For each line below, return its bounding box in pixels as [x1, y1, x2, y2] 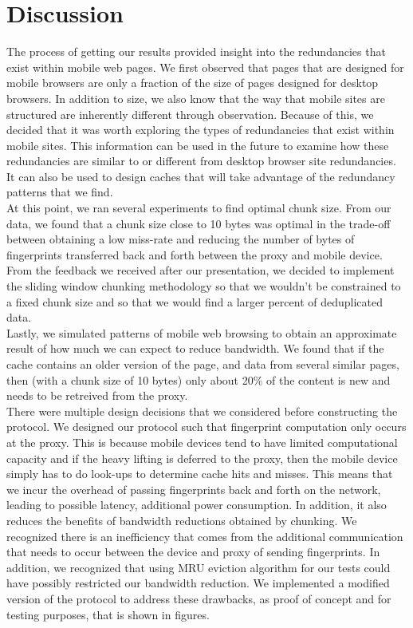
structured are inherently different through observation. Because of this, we [6, 105, 374, 122]
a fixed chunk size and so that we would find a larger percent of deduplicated [6, 293, 383, 310]
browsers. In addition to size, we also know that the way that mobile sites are [6, 89, 385, 106]
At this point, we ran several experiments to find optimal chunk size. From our [6, 199, 391, 216]
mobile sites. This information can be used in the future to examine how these [6, 136, 389, 153]
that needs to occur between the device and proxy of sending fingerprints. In [6, 543, 380, 560]
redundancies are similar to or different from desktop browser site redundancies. [6, 152, 396, 169]
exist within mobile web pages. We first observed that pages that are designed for [6, 58, 404, 75]
